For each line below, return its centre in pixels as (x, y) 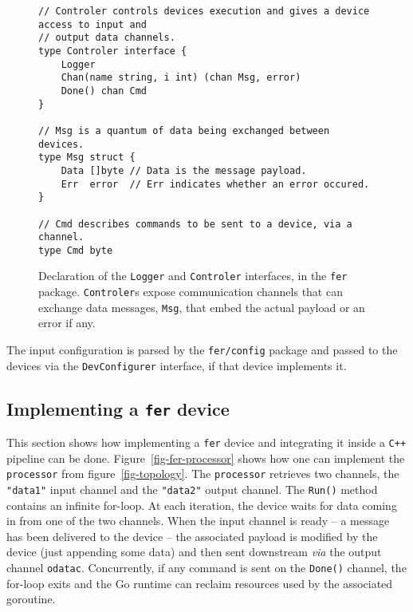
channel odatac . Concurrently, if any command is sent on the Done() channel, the (206, 568)
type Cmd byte (76, 250)
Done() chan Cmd (104, 91)
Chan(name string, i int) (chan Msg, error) (181, 78)
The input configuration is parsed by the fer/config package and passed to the (202, 350)
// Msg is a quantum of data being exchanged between (184, 130)
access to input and (93, 24)
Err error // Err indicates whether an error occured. (215, 184)
